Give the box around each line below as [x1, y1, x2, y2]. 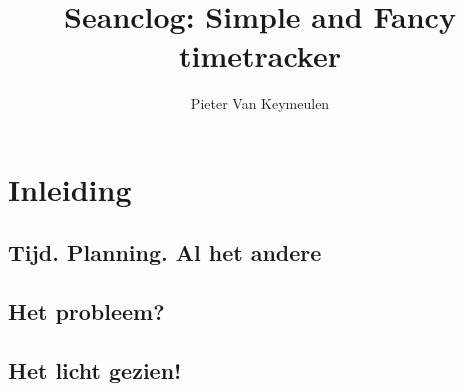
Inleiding [8, 168, 132, 209]
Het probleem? [8, 296, 165, 327]
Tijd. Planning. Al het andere [8, 237, 322, 268]
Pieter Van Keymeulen [190, 93, 330, 114]
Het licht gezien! [8, 355, 182, 386]
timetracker [178, 35, 341, 76]
